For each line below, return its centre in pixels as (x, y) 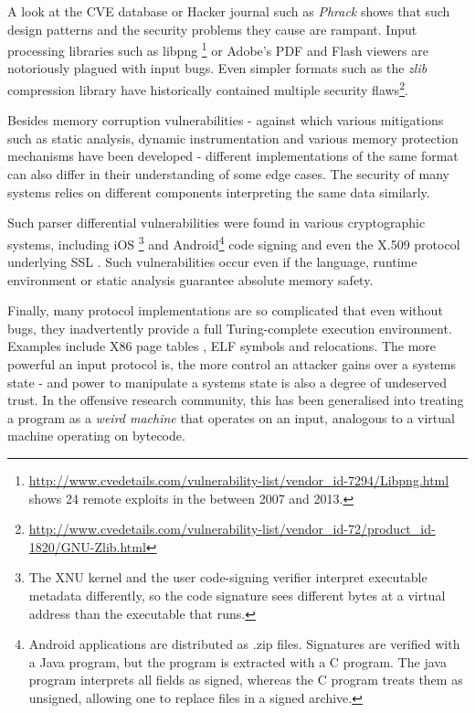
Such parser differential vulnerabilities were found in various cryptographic (216, 223)
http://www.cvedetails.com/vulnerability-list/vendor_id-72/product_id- (232, 529)
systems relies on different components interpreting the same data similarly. (219, 192)
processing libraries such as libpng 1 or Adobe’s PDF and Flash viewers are (218, 49)
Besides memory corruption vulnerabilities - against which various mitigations (226, 120)
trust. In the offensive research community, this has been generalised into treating (236, 400)
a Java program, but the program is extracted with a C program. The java (237, 661)
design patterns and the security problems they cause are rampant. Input (212, 29)
